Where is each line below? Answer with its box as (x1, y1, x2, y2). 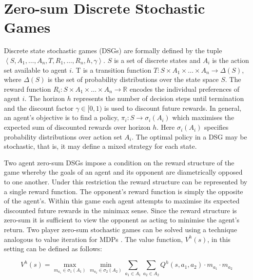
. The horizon (24, 93, 65, 103)
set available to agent (4, 64, 67, 75)
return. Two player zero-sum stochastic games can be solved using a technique (4, 224, 237, 234)
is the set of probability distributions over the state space (47, 74, 219, 84)
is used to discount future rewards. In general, (104, 102, 242, 113)
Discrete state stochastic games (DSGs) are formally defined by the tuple (4, 45, 222, 56)
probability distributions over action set (4, 131, 122, 141)
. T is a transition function (72, 64, 152, 75)
